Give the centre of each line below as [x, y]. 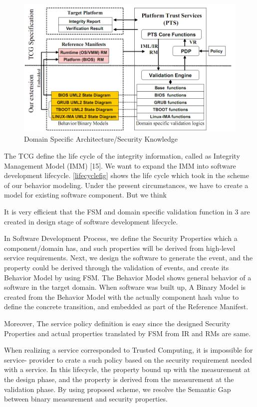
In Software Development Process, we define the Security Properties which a [121, 238]
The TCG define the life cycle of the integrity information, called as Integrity [122, 156]
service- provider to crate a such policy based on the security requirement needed [128, 359]
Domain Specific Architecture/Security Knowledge [101, 139]
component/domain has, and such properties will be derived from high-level [120, 248]
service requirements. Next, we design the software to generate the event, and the [128, 258]
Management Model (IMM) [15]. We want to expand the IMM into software [120, 165]
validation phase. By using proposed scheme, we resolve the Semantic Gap [118, 389]
